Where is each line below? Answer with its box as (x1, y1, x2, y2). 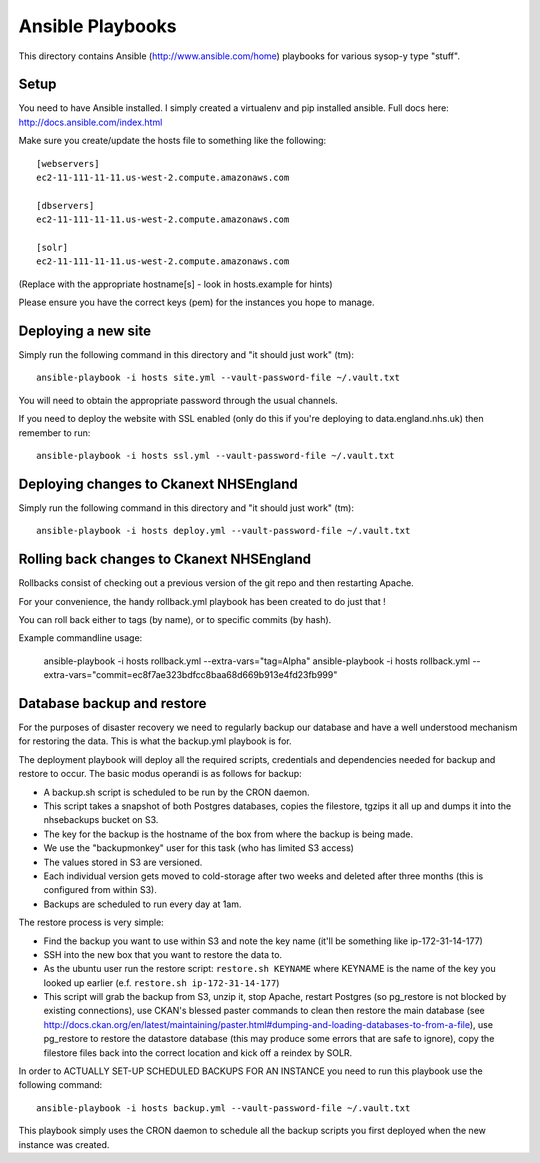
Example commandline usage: (18, 632, 143, 644)
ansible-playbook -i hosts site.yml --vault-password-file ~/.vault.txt (36, 372, 400, 384)
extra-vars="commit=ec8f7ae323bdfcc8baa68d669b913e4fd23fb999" (43, 669, 338, 681)
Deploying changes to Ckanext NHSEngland (18, 475, 299, 492)
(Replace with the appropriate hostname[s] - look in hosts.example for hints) (18, 278, 334, 290)
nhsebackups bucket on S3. (43, 814, 159, 826)
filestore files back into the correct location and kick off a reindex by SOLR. (43, 1046, 353, 1059)
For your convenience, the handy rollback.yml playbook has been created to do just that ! (18, 595, 386, 607)
